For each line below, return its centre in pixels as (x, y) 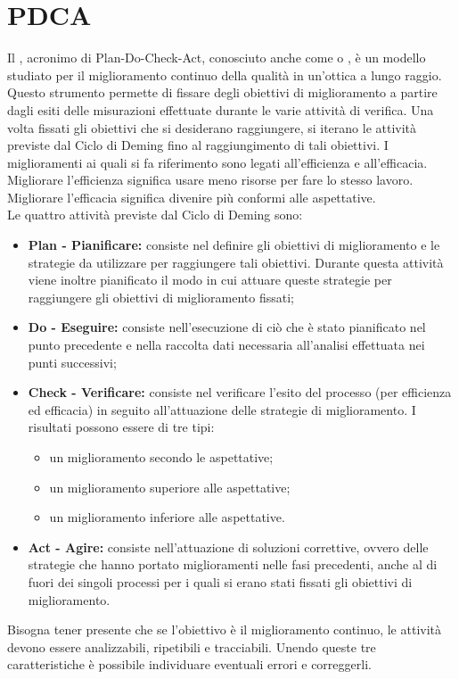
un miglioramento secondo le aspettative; (161, 457)
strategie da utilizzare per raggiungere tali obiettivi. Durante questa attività (236, 262)
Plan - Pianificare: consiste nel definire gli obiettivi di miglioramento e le (234, 245)
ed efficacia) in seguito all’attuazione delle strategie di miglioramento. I (222, 409)
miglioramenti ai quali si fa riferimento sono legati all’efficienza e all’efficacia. (217, 162)
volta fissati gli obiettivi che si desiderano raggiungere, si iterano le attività (212, 127)
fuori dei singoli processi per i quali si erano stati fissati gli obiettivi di (220, 581)
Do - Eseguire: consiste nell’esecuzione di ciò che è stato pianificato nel (227, 327)
